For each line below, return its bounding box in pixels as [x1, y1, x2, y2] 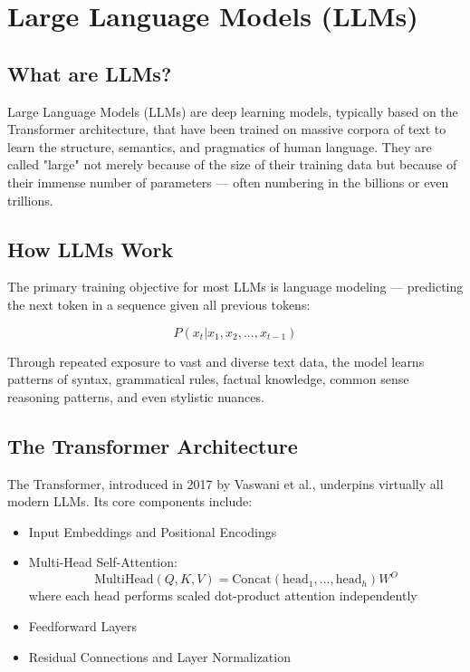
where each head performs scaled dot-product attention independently [28, 586, 417, 605]
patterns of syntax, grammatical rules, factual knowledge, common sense [7, 370, 409, 389]
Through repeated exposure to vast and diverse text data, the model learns [7, 351, 425, 370]
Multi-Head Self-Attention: [28, 552, 177, 571]
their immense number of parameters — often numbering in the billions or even [7, 172, 449, 191]
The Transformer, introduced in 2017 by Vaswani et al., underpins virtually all [7, 474, 444, 493]
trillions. [7, 190, 53, 209]
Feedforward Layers [28, 616, 137, 635]
